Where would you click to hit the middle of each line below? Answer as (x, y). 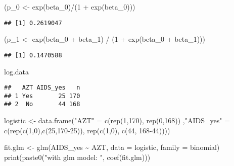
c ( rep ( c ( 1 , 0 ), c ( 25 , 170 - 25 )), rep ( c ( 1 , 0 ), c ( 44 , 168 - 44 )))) (87, 130)
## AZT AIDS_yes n (42, 88)
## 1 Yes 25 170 (42, 96)
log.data (17, 71)
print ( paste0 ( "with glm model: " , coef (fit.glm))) (77, 157)
